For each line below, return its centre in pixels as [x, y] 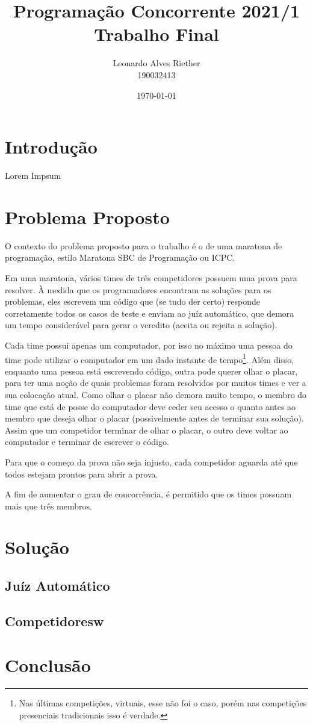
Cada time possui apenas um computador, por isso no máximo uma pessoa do [149, 345]
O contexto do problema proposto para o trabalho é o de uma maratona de [144, 245]
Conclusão [48, 665]
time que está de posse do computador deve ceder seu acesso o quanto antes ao [150, 406]
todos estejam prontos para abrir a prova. [82, 474]
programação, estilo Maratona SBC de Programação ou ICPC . [120, 257]
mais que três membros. [48, 506]
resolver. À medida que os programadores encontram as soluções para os [138, 289]
